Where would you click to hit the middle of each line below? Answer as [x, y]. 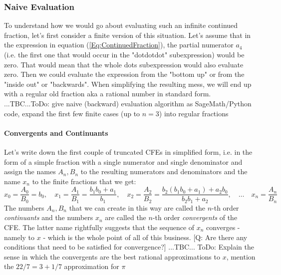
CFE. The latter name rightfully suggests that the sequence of [99, 227]
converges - [223, 227]
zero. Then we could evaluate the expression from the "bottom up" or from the [124, 74]
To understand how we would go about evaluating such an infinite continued [121, 25]
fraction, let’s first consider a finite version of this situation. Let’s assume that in [128, 35]
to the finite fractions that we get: [84, 181]
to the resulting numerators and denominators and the [164, 171]
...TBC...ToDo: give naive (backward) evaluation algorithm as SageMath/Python [128, 103]
